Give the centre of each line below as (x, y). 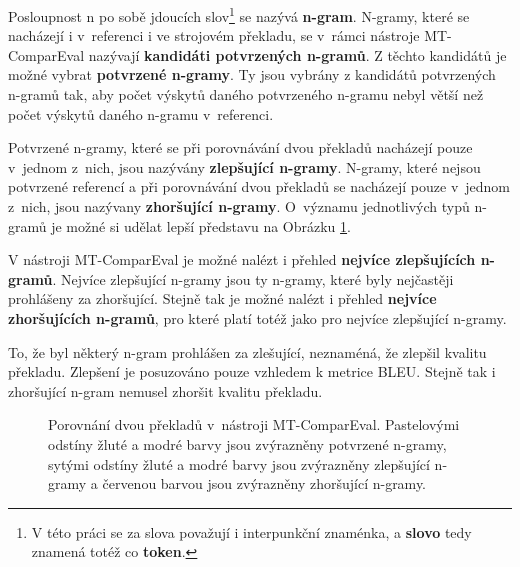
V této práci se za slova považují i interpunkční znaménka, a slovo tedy (251, 531)
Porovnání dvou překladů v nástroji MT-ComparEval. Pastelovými (254, 424)
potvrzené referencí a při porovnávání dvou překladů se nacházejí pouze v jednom (259, 186)
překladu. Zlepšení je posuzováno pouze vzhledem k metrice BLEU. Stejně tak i (252, 371)
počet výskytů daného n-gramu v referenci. (141, 113)
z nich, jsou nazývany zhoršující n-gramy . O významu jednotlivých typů (239, 206)
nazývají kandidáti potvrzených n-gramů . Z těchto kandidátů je (297, 54)
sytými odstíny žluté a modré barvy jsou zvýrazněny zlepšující (239, 463)
